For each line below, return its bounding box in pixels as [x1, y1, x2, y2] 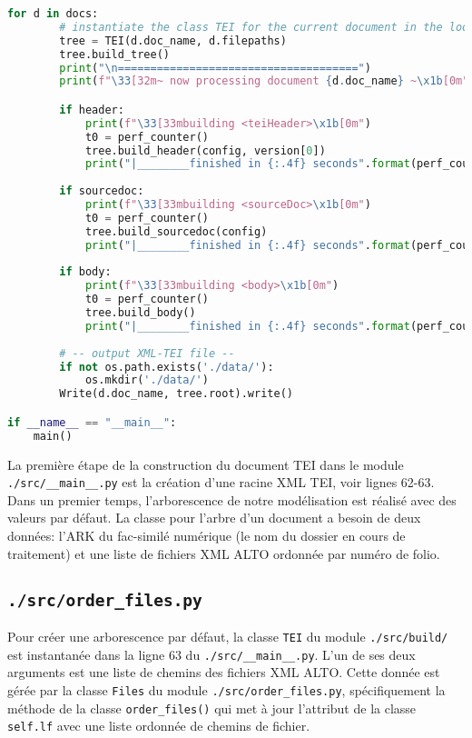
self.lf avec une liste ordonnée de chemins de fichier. [7, 716, 310, 735]
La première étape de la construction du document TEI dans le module [7, 454, 404, 474]
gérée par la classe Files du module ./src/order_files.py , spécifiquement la [7, 680, 446, 699]
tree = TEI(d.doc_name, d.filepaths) [59, 34, 287, 47]
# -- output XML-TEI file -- [59, 346, 235, 360]
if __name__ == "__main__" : [7, 415, 177, 429]
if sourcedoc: [59, 184, 144, 198]
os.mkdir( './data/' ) [84, 374, 209, 387]
